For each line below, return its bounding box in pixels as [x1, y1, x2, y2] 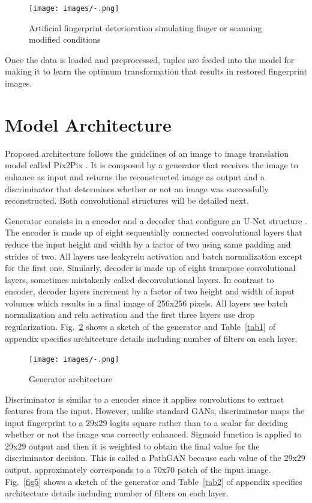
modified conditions [29, 33, 101, 46]
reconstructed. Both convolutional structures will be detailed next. [5, 194, 249, 207]
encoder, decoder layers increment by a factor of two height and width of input [5, 285, 295, 297]
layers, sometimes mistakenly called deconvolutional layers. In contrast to [5, 273, 274, 285]
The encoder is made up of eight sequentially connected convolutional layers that [5, 226, 302, 239]
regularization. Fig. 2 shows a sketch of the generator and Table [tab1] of [5, 320, 275, 333]
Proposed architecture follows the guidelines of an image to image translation [5, 147, 289, 159]
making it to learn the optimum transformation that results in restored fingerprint [5, 65, 307, 78]
